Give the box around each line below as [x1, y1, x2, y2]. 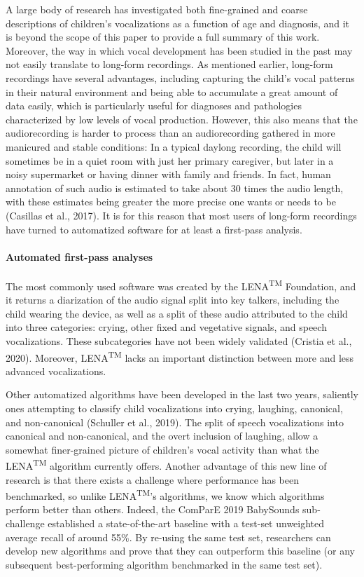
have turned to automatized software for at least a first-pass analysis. [6, 222, 302, 236]
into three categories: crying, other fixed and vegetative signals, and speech [6, 320, 327, 334]
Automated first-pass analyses [6, 249, 153, 264]
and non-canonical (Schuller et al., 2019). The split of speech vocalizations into [6, 414, 344, 429]
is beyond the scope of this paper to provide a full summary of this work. [6, 29, 320, 44]
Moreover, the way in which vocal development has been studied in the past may [6, 43, 353, 57]
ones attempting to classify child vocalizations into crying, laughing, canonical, [6, 400, 343, 415]
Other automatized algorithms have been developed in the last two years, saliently [6, 387, 359, 402]
